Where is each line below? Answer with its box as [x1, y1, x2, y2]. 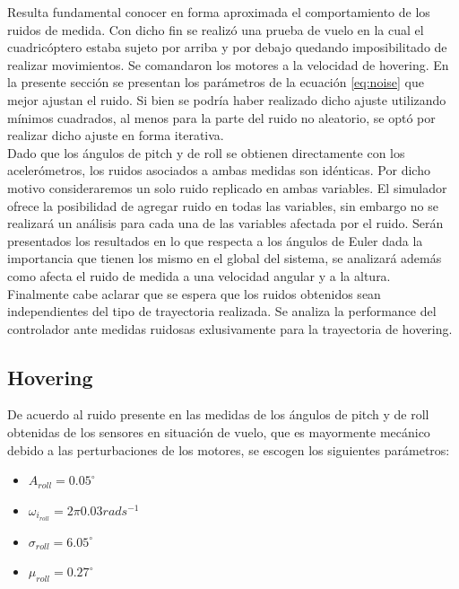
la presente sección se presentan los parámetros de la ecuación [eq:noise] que [7, 73, 424, 92]
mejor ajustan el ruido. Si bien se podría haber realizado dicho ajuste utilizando [7, 90, 446, 109]
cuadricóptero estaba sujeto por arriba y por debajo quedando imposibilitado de [7, 38, 447, 57]
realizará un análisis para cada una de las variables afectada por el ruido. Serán [7, 214, 444, 233]
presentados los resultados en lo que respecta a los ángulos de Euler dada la [7, 231, 423, 250]
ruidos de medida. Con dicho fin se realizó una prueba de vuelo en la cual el [7, 20, 424, 39]
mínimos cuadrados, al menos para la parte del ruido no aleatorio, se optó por [7, 108, 436, 127]
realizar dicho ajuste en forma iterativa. [7, 126, 224, 145]
